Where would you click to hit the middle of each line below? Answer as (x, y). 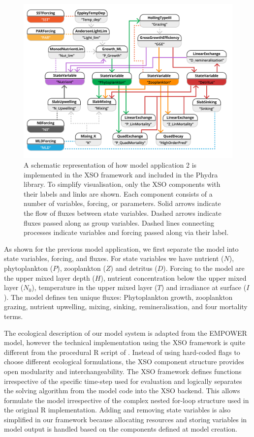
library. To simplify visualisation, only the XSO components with (122, 184)
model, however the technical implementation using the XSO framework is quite (125, 342)
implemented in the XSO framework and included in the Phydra (121, 174)
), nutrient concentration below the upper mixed (174, 277)
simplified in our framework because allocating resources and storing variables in (126, 419)
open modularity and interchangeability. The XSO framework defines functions (123, 371)
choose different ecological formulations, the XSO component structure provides (124, 362)
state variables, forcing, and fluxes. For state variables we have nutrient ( (114, 258)
